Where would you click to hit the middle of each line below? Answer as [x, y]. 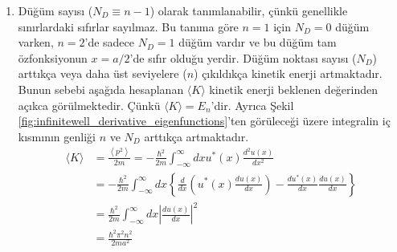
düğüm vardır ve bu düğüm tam [258, 42]
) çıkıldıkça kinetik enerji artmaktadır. [288, 73]
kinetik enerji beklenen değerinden [294, 89]
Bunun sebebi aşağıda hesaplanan [101, 89]
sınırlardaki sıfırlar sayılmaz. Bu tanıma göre [128, 26]
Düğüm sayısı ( [55, 10]
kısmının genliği [57, 136]
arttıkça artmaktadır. [196, 136]
